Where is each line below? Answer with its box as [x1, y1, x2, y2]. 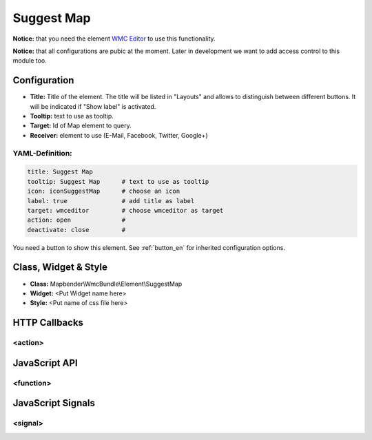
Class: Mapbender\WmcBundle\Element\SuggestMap [30, 280, 183, 288]
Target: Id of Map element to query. [30, 121, 132, 130]
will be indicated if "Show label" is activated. [30, 102, 156, 110]
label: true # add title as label [27, 197, 195, 205]
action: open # [27, 216, 126, 224]
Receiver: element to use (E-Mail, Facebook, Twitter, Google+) [30, 131, 208, 139]
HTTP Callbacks [12, 317, 84, 328]
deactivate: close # [27, 226, 126, 233]
